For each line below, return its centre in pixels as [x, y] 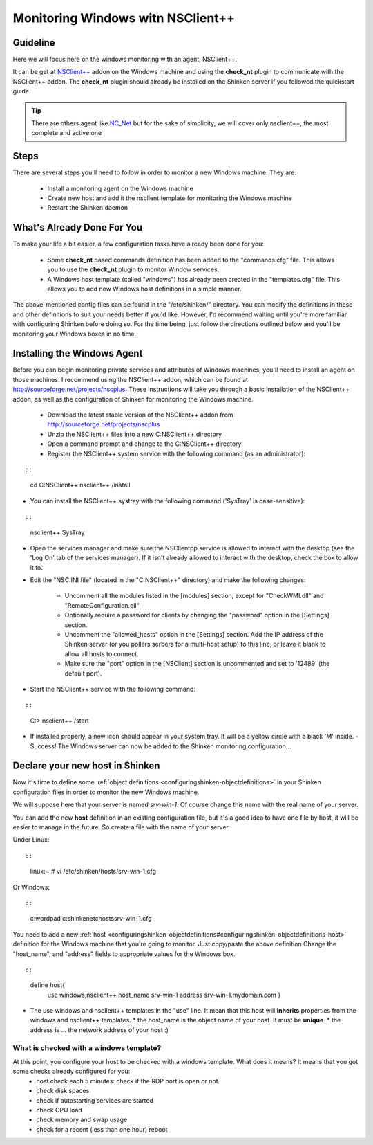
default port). [84, 673]
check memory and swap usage [82, 1120]
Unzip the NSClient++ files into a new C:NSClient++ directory [135, 434]
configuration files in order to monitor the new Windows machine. [106, 792]
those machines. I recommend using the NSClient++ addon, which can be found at [131, 379]
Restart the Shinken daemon [88, 208]
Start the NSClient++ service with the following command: [113, 689]
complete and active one [67, 133]
